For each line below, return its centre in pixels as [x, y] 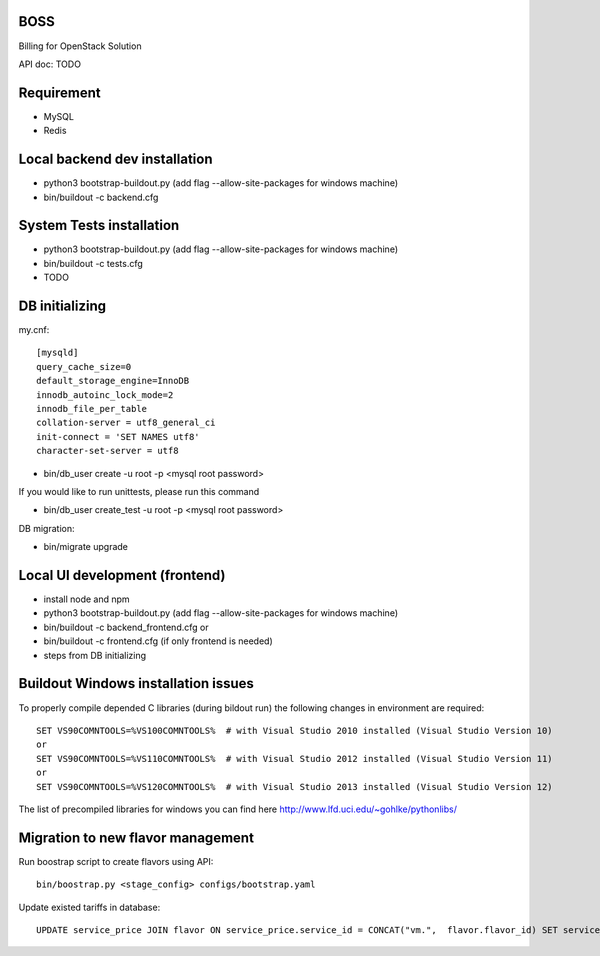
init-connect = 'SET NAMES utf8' [118, 436]
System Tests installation [99, 225]
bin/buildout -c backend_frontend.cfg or [126, 627]
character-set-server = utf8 [107, 451]
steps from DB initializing [95, 655]
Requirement [60, 92]
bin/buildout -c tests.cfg [93, 263]
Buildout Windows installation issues [136, 683]
